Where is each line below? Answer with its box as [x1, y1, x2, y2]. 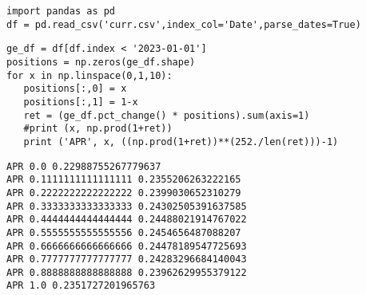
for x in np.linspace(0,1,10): [6, 69, 173, 81]
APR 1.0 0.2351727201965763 [6, 280, 156, 292]
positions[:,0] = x [23, 83, 127, 95]
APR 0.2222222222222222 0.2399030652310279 [6, 187, 241, 199]
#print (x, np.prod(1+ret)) [23, 123, 173, 135]
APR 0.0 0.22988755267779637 [6, 160, 161, 172]
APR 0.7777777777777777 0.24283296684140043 [6, 254, 247, 265]
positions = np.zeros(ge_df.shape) [6, 56, 196, 68]
